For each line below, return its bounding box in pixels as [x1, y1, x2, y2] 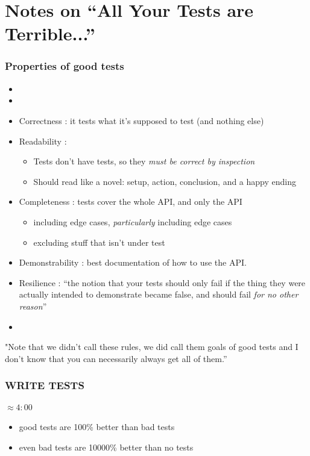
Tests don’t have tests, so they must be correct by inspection [33, 155, 255, 167]
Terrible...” [5, 21, 95, 46]
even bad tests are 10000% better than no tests [19, 440, 194, 453]
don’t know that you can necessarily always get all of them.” [5, 352, 227, 364]
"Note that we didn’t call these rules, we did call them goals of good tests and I [5, 340, 299, 353]
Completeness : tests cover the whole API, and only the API [19, 195, 242, 208]
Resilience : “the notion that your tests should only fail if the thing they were [19, 276, 306, 289]
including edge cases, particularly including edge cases [33, 215, 232, 228]
